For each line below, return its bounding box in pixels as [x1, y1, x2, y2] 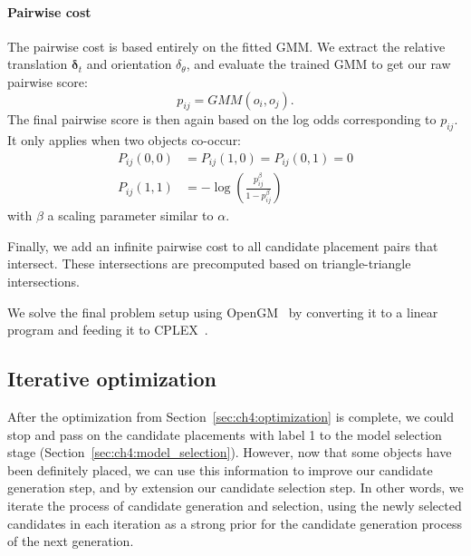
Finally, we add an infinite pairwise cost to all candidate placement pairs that [7, 236, 438, 255]
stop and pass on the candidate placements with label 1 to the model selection [7, 424, 442, 444]
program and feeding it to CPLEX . [7, 320, 208, 339]
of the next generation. [7, 532, 134, 551]
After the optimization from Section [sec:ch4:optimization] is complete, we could [7, 407, 454, 426]
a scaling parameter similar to [47, 206, 214, 225]
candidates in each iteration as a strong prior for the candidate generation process [7, 513, 462, 532]
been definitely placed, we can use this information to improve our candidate [7, 460, 433, 479]
